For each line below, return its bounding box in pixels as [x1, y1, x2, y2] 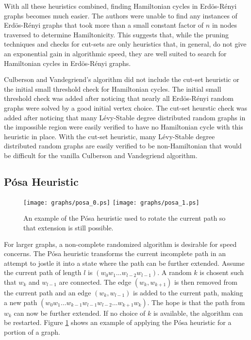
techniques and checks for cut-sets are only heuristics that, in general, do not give [4, 39, 247, 49]
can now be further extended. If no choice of [14, 308, 146, 318]
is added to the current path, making [133, 287, 243, 297]
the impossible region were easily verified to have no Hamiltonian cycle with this [4, 122, 243, 132]
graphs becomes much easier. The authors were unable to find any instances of [4, 10, 237, 20]
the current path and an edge [4, 287, 91, 297]
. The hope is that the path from [147, 297, 245, 307]
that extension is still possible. [23, 222, 114, 232]
